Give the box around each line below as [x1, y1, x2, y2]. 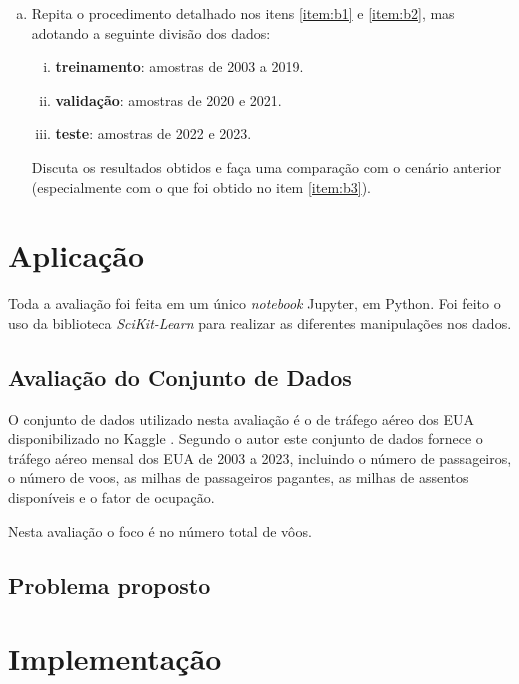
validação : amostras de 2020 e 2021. [55, 89, 282, 110]
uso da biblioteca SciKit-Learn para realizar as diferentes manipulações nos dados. [8, 312, 512, 333]
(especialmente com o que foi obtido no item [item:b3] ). [31, 176, 371, 197]
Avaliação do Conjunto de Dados [8, 361, 352, 392]
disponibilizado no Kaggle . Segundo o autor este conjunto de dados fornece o [8, 428, 483, 449]
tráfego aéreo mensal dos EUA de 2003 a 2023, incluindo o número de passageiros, [8, 447, 512, 468]
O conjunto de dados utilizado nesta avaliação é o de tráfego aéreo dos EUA [8, 408, 474, 429]
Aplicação [8, 235, 145, 276]
